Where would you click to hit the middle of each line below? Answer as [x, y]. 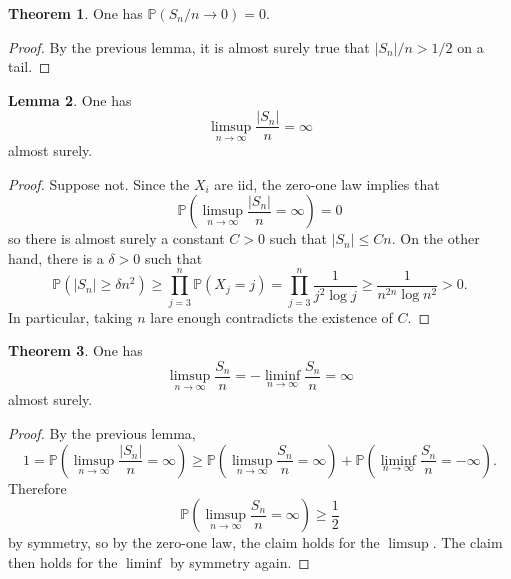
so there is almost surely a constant [116, 238]
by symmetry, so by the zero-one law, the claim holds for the [194, 542]
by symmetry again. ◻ [239, 561]
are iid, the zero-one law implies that [327, 183]
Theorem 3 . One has [75, 350]
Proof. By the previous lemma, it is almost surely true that [189, 46]
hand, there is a [56, 257]
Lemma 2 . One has [70, 99]
